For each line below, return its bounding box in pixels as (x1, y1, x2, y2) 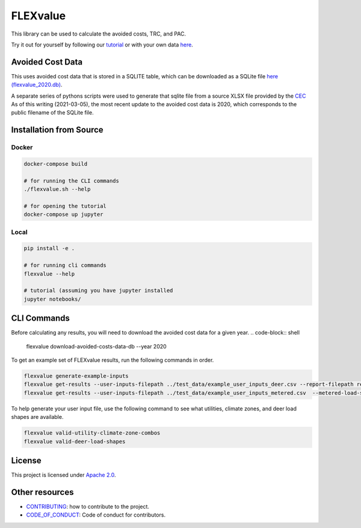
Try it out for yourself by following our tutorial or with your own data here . (11, 41, 194, 48)
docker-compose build (23, 160, 88, 167)
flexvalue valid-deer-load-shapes (23, 438, 126, 445)
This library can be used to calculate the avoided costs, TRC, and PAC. (11, 30, 187, 37)
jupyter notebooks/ (23, 295, 81, 303)
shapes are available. (11, 413, 64, 421)
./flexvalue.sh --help (23, 186, 91, 193)
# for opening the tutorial (23, 203, 106, 209)
